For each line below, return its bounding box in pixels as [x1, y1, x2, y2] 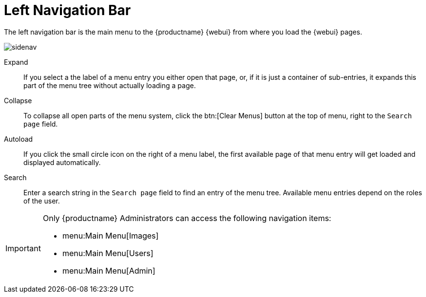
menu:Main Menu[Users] [62, 248, 154, 258]
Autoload [4, 134, 33, 143]
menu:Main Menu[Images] [62, 230, 159, 241]
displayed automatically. [23, 158, 101, 167]
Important [5, 243, 41, 253]
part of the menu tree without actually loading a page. [23, 81, 196, 90]
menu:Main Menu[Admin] [62, 265, 155, 276]
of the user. [23, 196, 60, 205]
